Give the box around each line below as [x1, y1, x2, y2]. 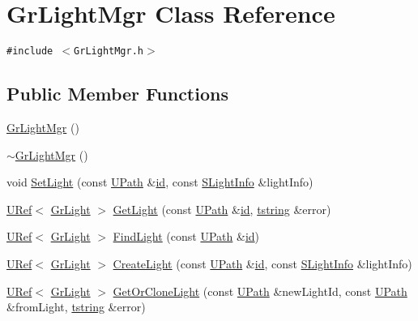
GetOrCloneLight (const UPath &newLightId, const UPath [113, 282, 407, 299]
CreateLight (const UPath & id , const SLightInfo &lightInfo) [113, 255, 412, 272]
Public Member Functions [6, 81, 228, 106]
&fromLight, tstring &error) [6, 298, 146, 315]
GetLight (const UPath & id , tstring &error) [113, 200, 331, 217]
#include [6, 45, 53, 58]
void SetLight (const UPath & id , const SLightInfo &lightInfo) [6, 173, 313, 190]
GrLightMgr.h [74, 45, 143, 58]
